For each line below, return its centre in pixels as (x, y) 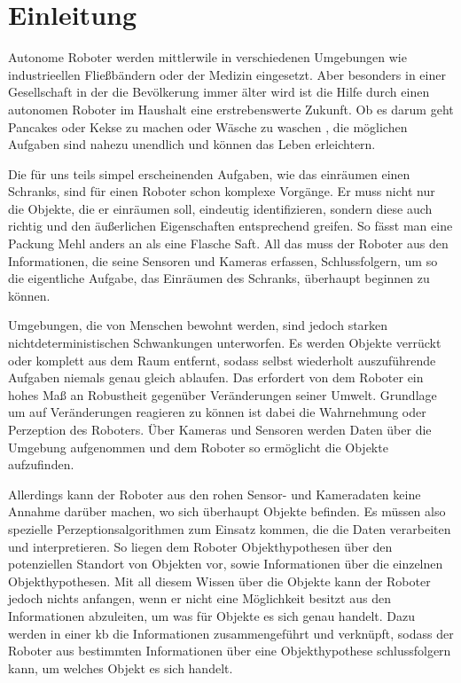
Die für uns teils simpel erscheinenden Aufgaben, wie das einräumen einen (209, 173)
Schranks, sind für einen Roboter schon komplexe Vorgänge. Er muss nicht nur (222, 191)
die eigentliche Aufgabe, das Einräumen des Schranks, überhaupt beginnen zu (219, 278)
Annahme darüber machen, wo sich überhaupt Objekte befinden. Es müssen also (227, 511)
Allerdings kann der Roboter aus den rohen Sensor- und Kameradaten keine (215, 494)
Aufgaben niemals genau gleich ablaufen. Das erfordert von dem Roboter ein (216, 377)
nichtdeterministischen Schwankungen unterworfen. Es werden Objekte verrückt (225, 343)
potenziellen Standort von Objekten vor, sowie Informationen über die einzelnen (226, 564)
